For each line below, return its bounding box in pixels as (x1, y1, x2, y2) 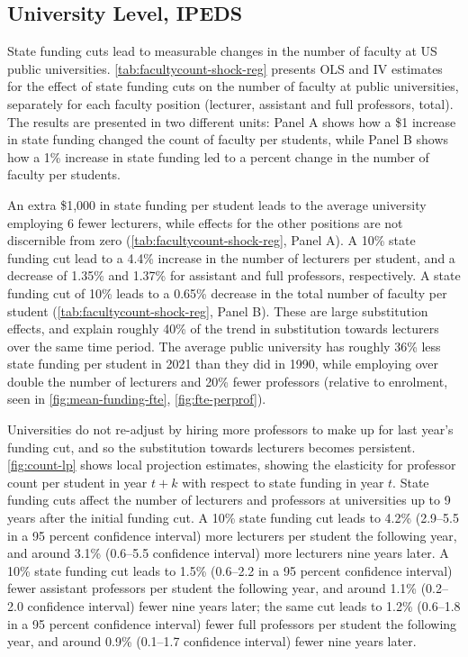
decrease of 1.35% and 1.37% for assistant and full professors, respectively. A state (7, 266, 461, 285)
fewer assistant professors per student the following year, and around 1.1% (7, 579, 417, 598)
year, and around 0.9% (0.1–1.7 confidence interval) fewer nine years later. (7, 632, 417, 651)
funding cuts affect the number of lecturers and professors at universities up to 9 (7, 490, 451, 509)
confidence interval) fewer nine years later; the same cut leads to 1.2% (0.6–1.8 (27, 597, 461, 616)
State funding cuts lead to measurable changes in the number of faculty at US (7, 41, 437, 60)
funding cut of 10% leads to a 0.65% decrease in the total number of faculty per (7, 283, 447, 302)
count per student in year (7, 472, 148, 491)
